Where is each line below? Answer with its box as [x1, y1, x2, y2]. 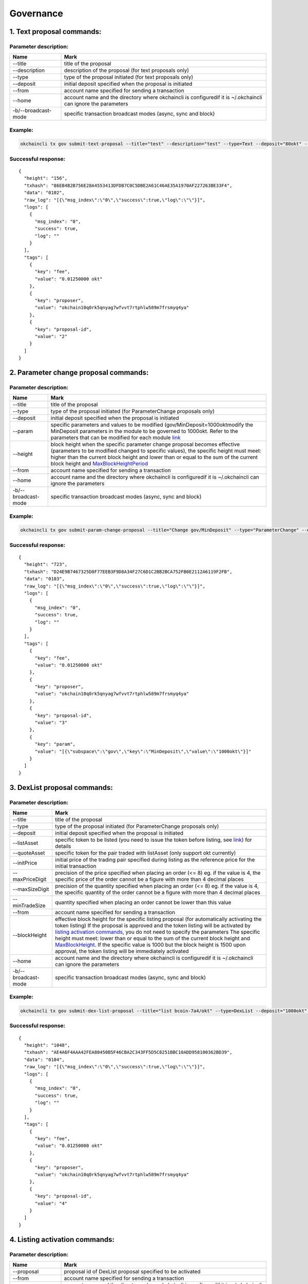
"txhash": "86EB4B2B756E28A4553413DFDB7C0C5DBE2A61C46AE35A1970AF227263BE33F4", [24, 182, 233, 188]
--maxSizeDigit [12, 885, 49, 893]
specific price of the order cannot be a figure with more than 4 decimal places [54, 876, 244, 883]
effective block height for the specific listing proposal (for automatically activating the [54, 915, 262, 922]
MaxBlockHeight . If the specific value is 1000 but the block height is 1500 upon [54, 941, 246, 948]
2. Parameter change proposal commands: [9, 368, 149, 377]
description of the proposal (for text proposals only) [64, 67, 189, 74]
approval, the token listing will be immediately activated [54, 948, 189, 955]
